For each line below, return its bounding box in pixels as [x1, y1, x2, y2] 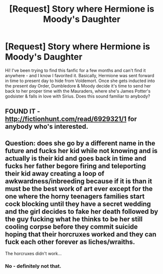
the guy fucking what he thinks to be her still [5, 215, 143, 223]
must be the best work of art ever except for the [5, 185, 153, 193]
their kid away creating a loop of [5, 169, 105, 178]
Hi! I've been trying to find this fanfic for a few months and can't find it [5, 67, 146, 73]
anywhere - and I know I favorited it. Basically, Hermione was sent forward [5, 72, 155, 78]
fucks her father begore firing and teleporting [5, 162, 146, 170]
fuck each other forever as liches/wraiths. [5, 238, 135, 246]
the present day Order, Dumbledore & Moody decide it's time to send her [5, 83, 151, 88]
